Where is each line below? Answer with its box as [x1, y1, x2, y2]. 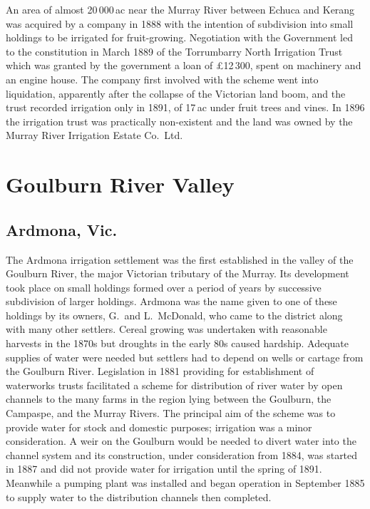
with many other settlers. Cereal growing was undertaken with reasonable [6, 322, 327, 336]
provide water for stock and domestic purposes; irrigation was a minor [6, 419, 312, 434]
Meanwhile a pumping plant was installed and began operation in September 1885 [6, 475, 365, 490]
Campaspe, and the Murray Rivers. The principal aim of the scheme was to [6, 406, 336, 421]
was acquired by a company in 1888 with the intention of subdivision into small [6, 16, 354, 31]
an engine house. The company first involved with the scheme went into [6, 71, 319, 86]
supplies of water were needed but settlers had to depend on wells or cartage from [6, 349, 364, 364]
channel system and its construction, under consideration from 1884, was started [6, 447, 358, 462]
